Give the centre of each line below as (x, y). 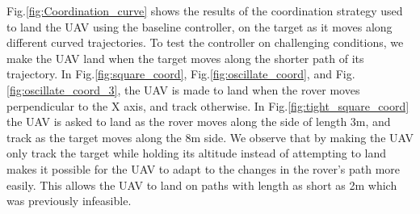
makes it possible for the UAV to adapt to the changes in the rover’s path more (204, 168)
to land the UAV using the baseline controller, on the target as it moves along (199, 26)
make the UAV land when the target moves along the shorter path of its (185, 58)
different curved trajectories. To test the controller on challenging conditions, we (205, 42)
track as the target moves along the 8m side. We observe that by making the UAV (210, 137)
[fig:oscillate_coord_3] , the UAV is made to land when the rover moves (183, 89)
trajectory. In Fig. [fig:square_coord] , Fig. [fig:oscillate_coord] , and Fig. (181, 74)
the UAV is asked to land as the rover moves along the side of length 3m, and (199, 122)
